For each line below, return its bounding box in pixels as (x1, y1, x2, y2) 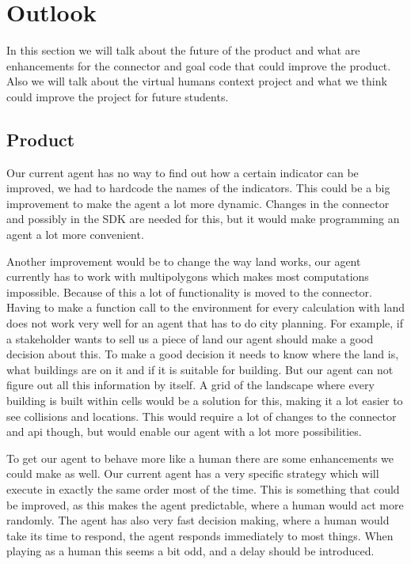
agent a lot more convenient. (6, 226, 144, 243)
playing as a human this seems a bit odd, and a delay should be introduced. (6, 543, 375, 559)
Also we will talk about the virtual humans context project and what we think (6, 73, 387, 89)
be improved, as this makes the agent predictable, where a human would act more (6, 496, 404, 513)
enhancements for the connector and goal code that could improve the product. (6, 57, 391, 74)
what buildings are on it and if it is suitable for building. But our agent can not (6, 361, 394, 377)
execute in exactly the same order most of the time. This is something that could (6, 480, 400, 497)
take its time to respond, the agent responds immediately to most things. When (6, 527, 394, 543)
